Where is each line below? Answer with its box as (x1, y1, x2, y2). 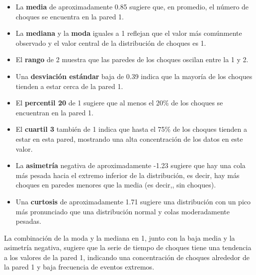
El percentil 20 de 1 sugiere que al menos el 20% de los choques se (15, 97, 223, 108)
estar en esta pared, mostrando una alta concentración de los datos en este (15, 133, 243, 144)
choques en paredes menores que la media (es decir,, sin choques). (15, 180, 216, 190)
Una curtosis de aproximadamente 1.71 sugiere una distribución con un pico (15, 196, 251, 206)
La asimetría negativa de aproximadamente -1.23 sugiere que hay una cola (15, 160, 246, 171)
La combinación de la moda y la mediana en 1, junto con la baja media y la (4, 232, 235, 243)
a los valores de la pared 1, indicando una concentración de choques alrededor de (4, 252, 250, 262)
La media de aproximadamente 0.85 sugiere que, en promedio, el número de (15, 1, 249, 11)
